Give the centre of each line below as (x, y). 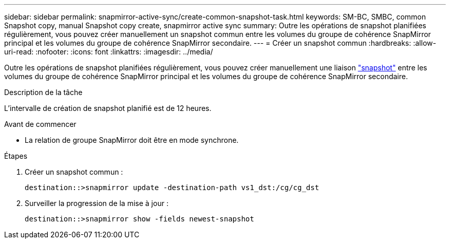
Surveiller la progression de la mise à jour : (97, 203)
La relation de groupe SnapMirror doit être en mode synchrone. (132, 140)
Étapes (16, 156)
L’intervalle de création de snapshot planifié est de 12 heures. (108, 108)
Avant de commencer (40, 124)
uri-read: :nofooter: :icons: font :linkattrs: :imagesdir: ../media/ (109, 52)
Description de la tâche (43, 92)
